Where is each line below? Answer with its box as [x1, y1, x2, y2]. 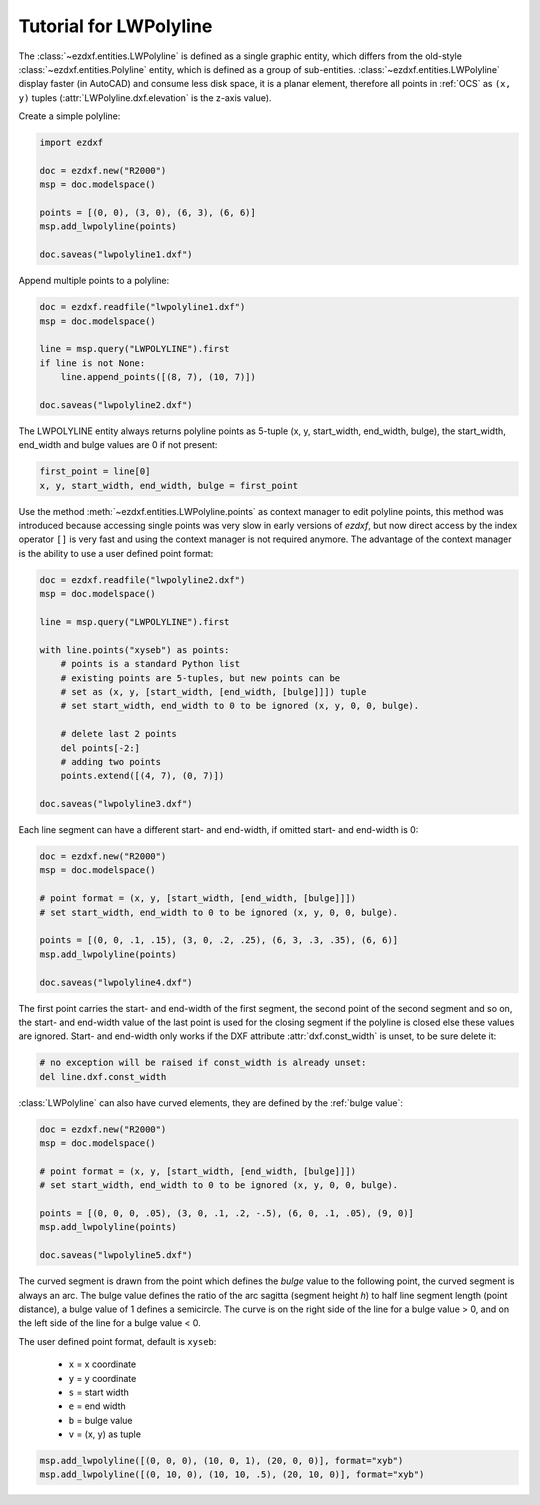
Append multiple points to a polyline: [18, 275, 170, 287]
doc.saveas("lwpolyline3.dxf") [39, 798, 194, 810]
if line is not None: [39, 357, 146, 369]
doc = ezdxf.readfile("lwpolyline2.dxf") [39, 574, 246, 585]
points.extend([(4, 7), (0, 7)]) [60, 770, 225, 782]
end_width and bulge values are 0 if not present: [18, 439, 218, 451]
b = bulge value [68, 1414, 133, 1426]
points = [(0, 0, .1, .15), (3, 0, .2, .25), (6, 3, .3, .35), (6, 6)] [39, 935, 399, 946]
